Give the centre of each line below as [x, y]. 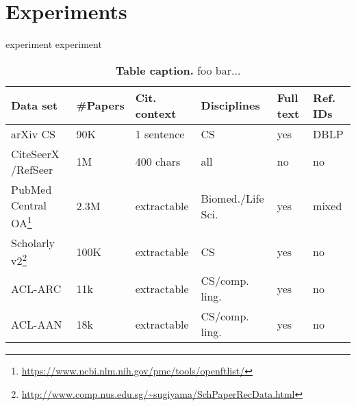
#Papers [100, 105]
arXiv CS [33, 134]
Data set [35, 105]
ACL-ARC [36, 288]
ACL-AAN [37, 324]
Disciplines [230, 105]
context [156, 113]
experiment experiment [54, 44]
